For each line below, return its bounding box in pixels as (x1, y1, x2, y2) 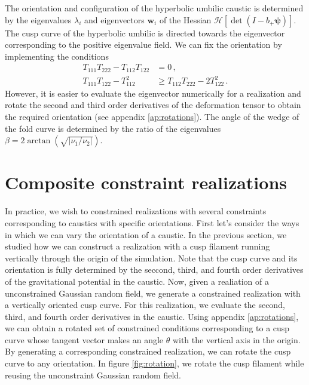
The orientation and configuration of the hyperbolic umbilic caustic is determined (5, 2, 304, 14)
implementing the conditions (5, 50, 109, 62)
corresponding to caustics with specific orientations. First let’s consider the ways (5, 216, 299, 229)
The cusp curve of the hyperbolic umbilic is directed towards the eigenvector (5, 26, 285, 39)
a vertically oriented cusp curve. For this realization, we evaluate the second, (5, 298, 285, 311)
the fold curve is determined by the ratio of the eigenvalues (5, 122, 221, 134)
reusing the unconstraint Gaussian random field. (5, 368, 181, 381)
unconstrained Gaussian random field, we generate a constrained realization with (5, 287, 301, 299)
